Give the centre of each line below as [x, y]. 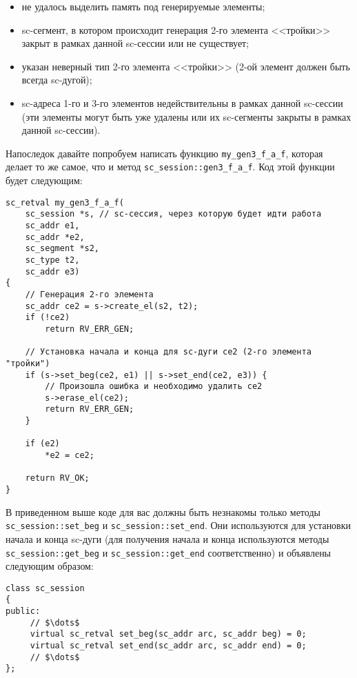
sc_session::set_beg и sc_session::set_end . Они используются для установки [178, 525]
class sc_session [45, 588]
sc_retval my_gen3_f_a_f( [65, 202]
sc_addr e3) [52, 271]
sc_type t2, [52, 260]
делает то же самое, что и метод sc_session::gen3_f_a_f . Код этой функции [170, 167]
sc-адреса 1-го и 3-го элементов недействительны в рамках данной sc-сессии [182, 102]
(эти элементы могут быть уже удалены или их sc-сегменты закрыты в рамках [186, 116]
